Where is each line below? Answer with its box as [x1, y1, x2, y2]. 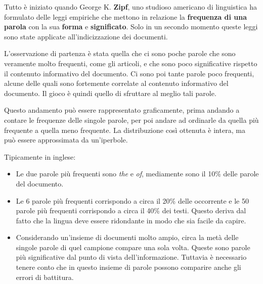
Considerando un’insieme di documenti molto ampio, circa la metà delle [16, 232, 239, 243]
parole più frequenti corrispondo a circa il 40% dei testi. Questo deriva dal [16, 205, 246, 216]
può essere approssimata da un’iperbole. [4, 134, 128, 145]
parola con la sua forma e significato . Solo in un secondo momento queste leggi [4, 21, 258, 32]
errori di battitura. [16, 271, 74, 282]
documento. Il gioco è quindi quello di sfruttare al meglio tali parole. [4, 87, 216, 98]
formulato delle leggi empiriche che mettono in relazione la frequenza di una [4, 11, 247, 22]
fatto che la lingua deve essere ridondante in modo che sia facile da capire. [16, 215, 246, 225]
